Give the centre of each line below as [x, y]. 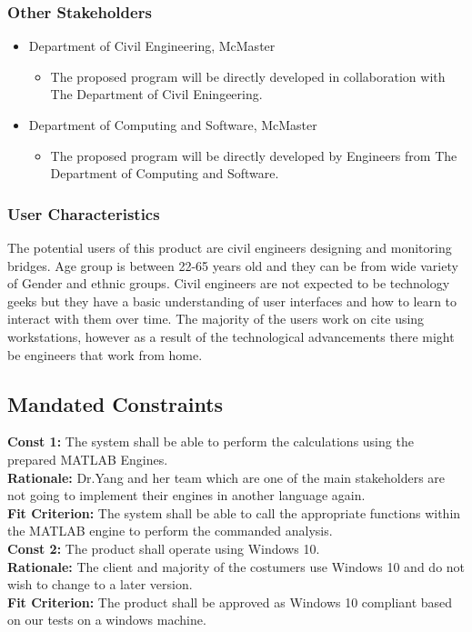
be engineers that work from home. [105, 354]
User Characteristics [84, 213]
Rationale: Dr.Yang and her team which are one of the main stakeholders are [226, 477]
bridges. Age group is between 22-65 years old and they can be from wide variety [233, 265]
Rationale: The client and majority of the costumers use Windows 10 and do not [236, 566]
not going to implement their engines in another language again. [186, 495]
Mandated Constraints [115, 403]
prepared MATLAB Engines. [88, 459]
